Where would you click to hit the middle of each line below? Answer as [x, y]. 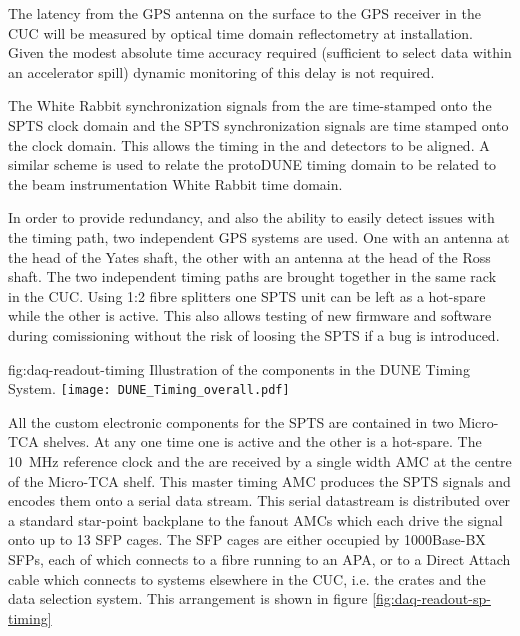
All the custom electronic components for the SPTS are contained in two [231, 421]
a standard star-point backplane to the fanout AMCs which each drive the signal [255, 519]
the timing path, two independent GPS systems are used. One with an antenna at [259, 236]
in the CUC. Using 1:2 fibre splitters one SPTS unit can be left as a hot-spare [247, 295]
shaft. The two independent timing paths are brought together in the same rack [252, 276]
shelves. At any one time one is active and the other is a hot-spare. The [262, 441]
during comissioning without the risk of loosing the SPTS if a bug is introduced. [254, 334]
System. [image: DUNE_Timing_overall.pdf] [149, 388]
